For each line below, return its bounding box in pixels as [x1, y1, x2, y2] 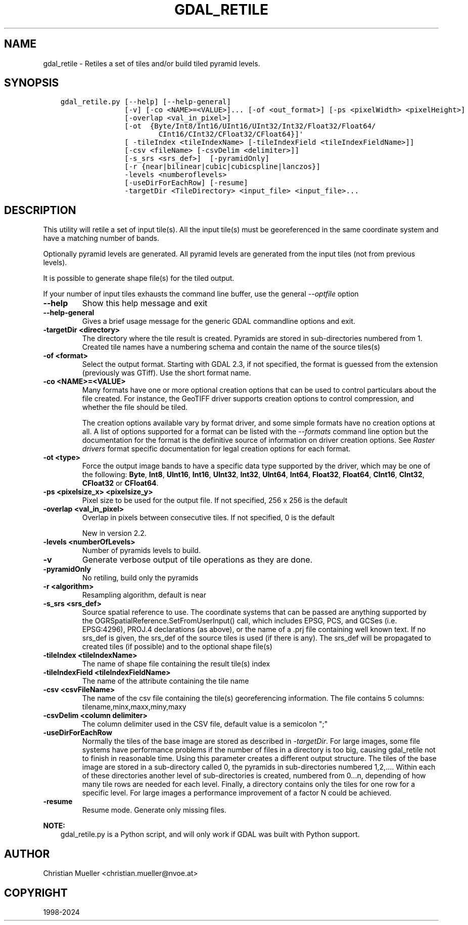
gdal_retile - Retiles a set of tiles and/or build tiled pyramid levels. [43, 59, 260, 68]
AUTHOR [4, 847, 50, 860]
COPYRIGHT [4, 886, 68, 899]
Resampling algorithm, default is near [82, 591, 206, 600]
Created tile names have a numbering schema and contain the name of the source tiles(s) [82, 343, 381, 352]
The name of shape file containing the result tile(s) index [82, 659, 270, 668]
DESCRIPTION [4, 203, 76, 217]
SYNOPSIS [4, 76, 59, 90]
